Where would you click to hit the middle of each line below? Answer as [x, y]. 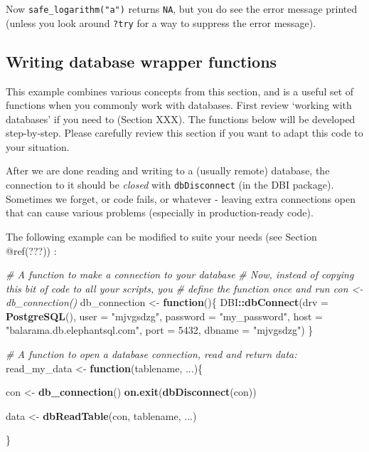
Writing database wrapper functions [141, 61]
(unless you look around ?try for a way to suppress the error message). [161, 22]
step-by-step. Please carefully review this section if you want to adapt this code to [184, 133]
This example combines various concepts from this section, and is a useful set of [180, 91]
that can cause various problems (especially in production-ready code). [160, 212]
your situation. [38, 146]
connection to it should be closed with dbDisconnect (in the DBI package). [170, 185]
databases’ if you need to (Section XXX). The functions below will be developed [181, 119]
